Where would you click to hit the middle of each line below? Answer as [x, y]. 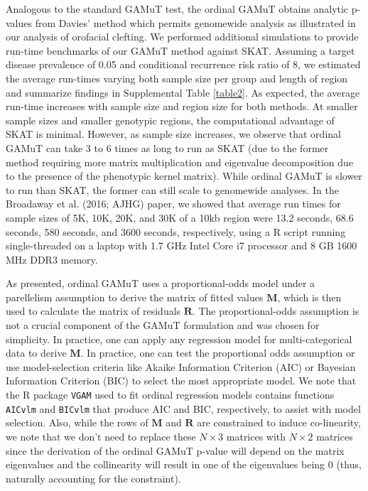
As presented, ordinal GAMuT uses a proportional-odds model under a [161, 283]
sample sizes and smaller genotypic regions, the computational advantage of [170, 120]
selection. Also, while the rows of [77, 422]
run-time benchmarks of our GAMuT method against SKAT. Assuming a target [180, 50]
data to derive [36, 353]
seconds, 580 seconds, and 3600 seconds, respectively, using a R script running [176, 231]
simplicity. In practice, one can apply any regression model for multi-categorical [179, 339]
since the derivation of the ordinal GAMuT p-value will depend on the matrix [175, 450]
